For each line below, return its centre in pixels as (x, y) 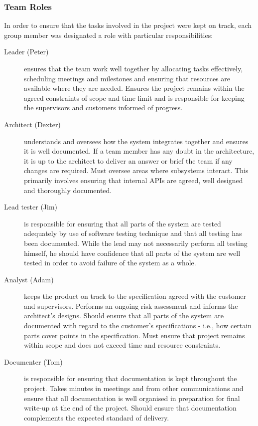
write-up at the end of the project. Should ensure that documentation (130, 408)
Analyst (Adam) (29, 279)
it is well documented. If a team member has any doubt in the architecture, (139, 151)
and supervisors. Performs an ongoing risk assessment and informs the (131, 306)
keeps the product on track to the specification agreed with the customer (135, 296)
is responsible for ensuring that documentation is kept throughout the (130, 378)
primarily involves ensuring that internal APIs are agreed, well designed (133, 180)
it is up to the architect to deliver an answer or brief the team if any (128, 160)
